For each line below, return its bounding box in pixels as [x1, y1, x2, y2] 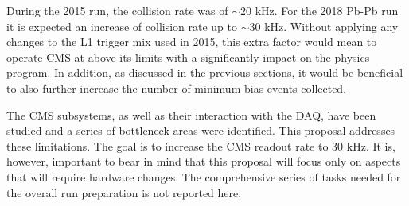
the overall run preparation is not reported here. [6, 184, 242, 200]
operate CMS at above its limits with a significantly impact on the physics [6, 48, 370, 65]
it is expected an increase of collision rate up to [6, 17, 238, 34]
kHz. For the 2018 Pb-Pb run [255, 2, 399, 18]
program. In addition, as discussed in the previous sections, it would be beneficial [6, 64, 403, 81]
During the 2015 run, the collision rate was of [6, 2, 228, 18]
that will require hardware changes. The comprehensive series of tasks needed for [6, 168, 401, 185]
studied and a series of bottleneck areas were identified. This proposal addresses [6, 122, 395, 139]
